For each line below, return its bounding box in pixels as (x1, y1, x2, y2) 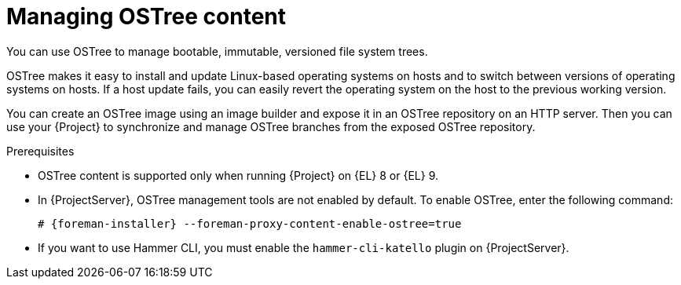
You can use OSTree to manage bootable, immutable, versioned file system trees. (6, 44, 428, 58)
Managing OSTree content (6, 3, 287, 30)
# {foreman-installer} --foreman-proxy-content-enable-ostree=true (38, 217, 462, 230)
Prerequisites (6, 144, 75, 158)
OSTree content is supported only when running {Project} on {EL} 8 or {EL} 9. (38, 168, 439, 182)
